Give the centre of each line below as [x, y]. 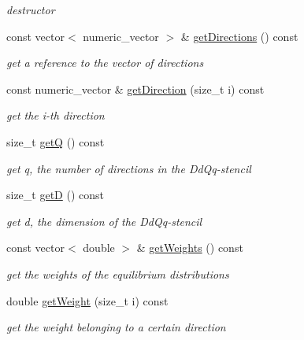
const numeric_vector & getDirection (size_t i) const [135, 89]
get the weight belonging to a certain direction [116, 327]
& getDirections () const [239, 36]
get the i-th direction [56, 115]
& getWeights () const [190, 248]
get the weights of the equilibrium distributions [118, 273]
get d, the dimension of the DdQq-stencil [104, 221]
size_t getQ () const [56, 141]
